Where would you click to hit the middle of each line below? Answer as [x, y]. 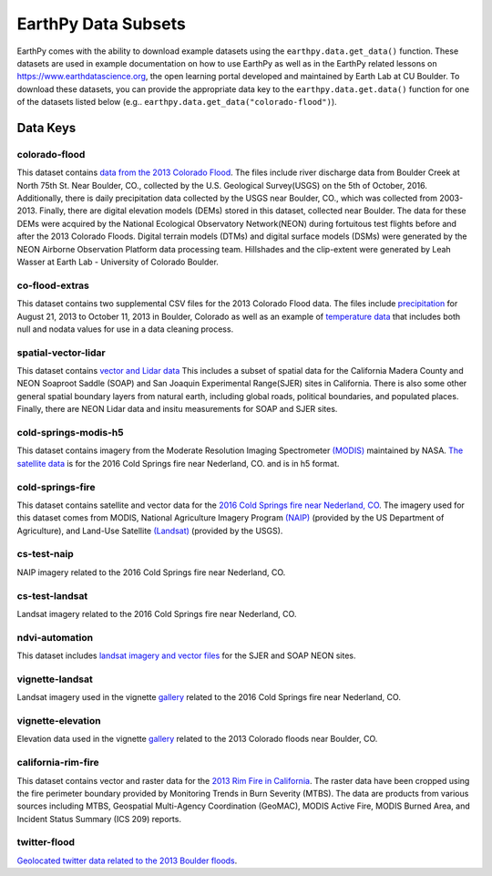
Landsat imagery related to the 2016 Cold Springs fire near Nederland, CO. [157, 613]
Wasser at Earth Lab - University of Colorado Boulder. [118, 262]
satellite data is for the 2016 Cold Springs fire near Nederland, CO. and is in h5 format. [178, 463]
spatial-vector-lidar [61, 353]
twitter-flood [46, 842]
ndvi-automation [55, 637]
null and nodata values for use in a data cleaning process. [125, 329]
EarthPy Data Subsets [101, 24]
